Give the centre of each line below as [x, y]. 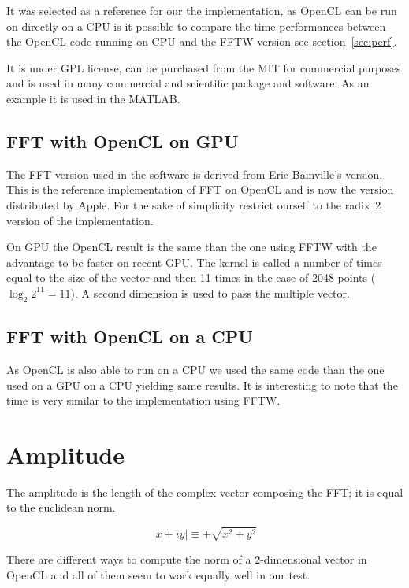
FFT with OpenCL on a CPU [130, 337]
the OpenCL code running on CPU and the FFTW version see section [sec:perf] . [202, 41]
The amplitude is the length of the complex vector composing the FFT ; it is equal [205, 492]
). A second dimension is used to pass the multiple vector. [210, 292]
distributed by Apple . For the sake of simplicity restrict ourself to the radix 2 [194, 204]
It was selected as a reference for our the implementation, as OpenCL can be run [202, 10]
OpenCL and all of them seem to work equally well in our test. [158, 574]
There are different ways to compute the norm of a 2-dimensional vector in [187, 559]
